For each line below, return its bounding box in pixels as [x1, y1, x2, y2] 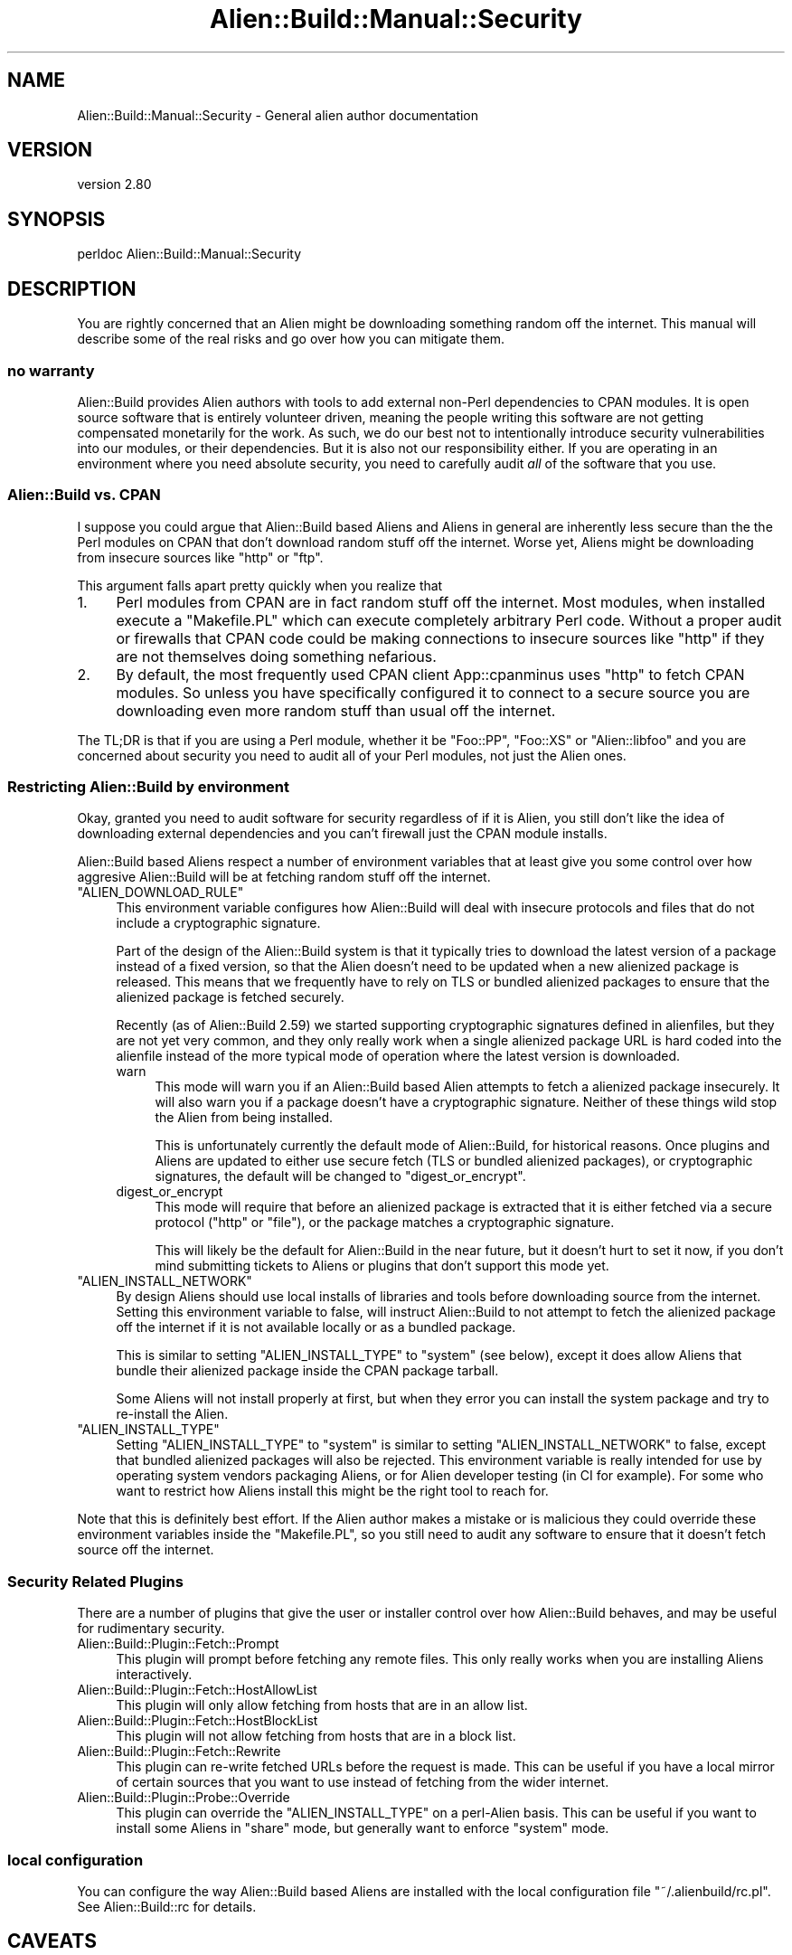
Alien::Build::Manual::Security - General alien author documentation [77, 107, 479, 123]
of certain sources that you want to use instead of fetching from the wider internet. [116, 1774, 609, 1790]
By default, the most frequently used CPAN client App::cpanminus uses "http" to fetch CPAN [116, 665, 745, 684]
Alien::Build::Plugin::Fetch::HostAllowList [77, 1682, 317, 1698]
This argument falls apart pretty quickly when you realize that [77, 577, 443, 593]
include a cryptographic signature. [116, 915, 321, 931]
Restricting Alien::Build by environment [7, 778, 290, 796]
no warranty [7, 361, 95, 380]
